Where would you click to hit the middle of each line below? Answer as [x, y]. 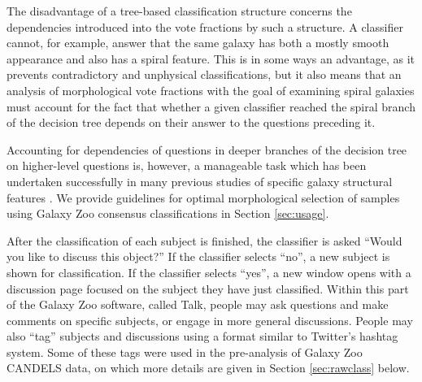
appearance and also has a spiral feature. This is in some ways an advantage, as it [211, 58]
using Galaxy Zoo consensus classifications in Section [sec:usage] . [168, 213]
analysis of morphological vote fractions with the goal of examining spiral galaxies [211, 90]
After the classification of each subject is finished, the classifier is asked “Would [204, 240]
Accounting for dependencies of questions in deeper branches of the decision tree [207, 149]
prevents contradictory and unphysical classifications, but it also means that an [204, 74]
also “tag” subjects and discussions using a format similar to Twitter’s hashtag [202, 336]
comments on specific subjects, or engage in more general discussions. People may [210, 320]
